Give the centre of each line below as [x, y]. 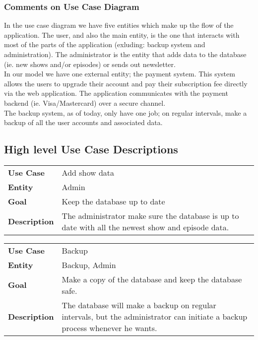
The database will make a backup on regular [139, 305]
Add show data [88, 172]
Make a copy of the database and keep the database [152, 279]
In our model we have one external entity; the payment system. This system [120, 74]
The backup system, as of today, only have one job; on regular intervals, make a [126, 112]
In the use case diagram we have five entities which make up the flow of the [119, 25]
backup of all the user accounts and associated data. [83, 122]
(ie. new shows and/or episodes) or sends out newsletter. [90, 64]
